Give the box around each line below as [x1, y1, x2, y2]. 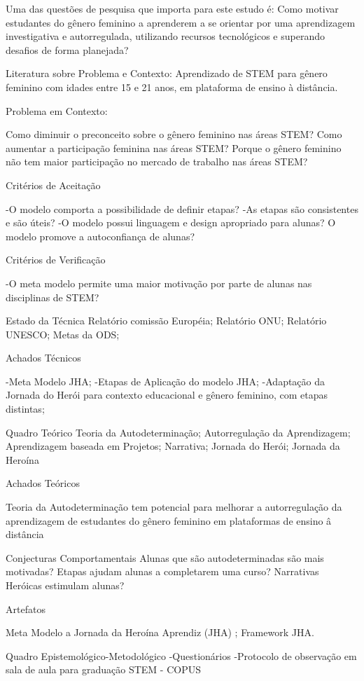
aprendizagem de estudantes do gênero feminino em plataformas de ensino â [6, 513, 332, 528]
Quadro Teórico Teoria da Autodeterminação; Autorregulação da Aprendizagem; [6, 425, 351, 439]
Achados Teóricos [6, 476, 80, 490]
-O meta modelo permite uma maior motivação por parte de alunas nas [6, 275, 312, 290]
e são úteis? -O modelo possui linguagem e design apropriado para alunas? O [6, 215, 336, 230]
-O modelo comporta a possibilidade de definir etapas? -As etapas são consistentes [6, 201, 358, 216]
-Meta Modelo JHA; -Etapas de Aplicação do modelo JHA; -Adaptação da [6, 373, 325, 388]
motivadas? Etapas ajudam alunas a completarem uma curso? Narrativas [6, 564, 319, 579]
